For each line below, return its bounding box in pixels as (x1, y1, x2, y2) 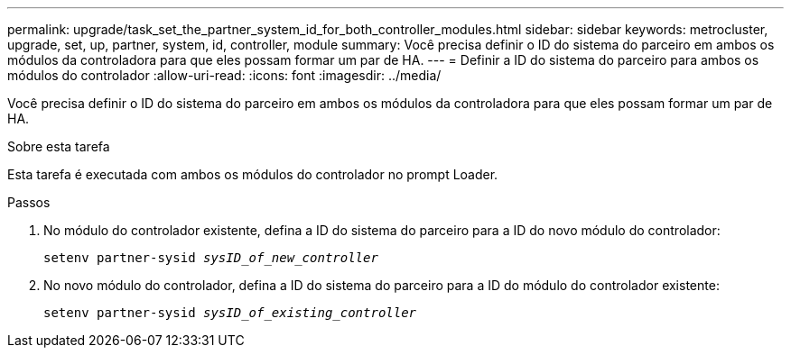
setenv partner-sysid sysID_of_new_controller (43, 250, 378, 265)
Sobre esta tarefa (7, 139, 110, 154)
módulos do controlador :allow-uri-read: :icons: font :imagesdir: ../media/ (7, 68, 442, 83)
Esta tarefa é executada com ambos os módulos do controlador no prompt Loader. (7, 167, 498, 182)
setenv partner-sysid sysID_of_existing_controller (43, 305, 417, 320)
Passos (7, 195, 51, 210)
